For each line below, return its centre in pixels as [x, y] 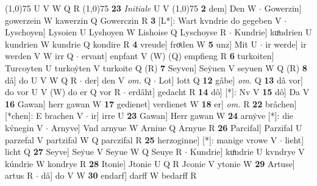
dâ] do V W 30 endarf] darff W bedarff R [119, 175]
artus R [19, 175]
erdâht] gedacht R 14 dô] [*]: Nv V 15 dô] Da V [219, 92]
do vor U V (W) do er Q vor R [63, 92]
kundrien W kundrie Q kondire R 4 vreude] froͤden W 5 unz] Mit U [131, 44]
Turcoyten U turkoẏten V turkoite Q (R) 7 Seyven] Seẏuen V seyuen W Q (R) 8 [156, 67]
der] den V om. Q [118, 80]
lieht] [294, 139]
